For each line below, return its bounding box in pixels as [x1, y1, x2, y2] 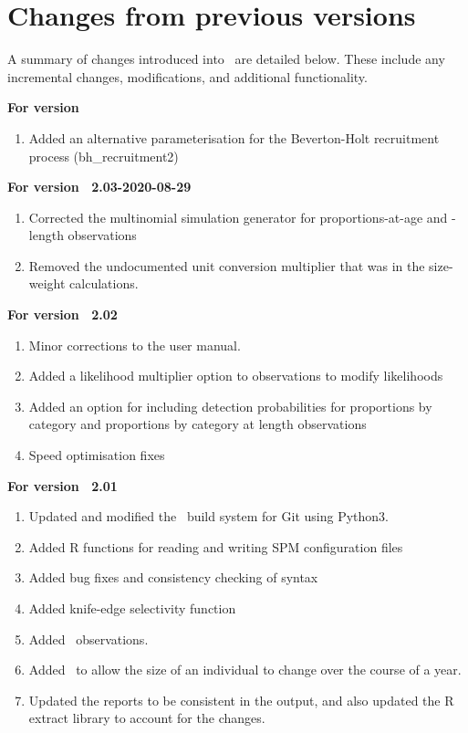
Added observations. [28, 629, 149, 648]
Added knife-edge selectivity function [28, 599, 236, 617]
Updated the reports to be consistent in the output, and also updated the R [28, 690, 454, 709]
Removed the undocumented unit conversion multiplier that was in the [28, 256, 425, 275]
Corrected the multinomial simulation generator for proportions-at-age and [28, 207, 448, 226]
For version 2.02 [7, 305, 118, 324]
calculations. [69, 274, 139, 293]
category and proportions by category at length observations [28, 414, 367, 434]
